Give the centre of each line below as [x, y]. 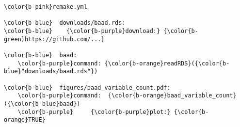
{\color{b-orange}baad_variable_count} [172, 96]
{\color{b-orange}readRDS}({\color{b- [167, 63]
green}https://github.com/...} [54, 39]
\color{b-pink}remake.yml [46, 7]
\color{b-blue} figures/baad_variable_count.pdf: [87, 87]
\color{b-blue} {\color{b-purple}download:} [82, 31]
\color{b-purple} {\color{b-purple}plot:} [94, 112]
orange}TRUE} [25, 120]
